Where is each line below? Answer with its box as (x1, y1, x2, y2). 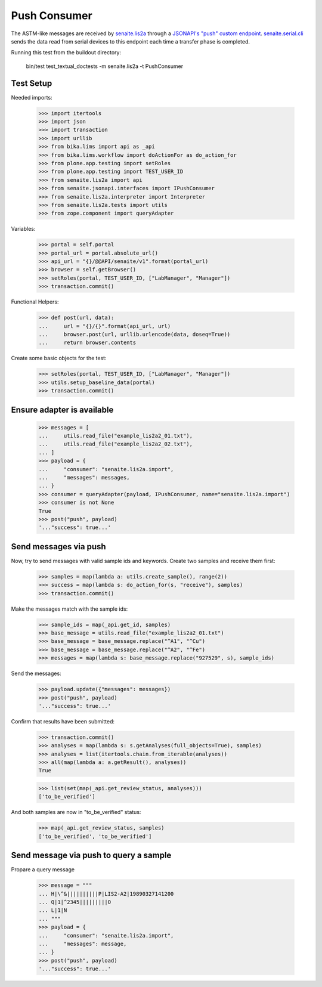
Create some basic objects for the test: (11, 355, 107, 362)
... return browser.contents (38, 339, 137, 346)
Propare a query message (11, 866, 75, 873)
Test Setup (11, 78, 52, 88)
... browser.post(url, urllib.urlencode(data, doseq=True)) (38, 331, 231, 338)
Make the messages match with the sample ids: (11, 605, 128, 612)
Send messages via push (11, 542, 107, 552)
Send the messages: (11, 670, 62, 677)
